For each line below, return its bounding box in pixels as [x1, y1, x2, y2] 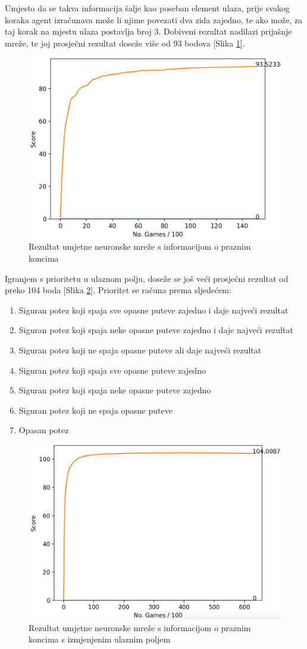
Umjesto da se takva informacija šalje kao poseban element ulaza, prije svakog [5, 2, 290, 14]
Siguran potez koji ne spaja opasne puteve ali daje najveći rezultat [18, 344, 262, 356]
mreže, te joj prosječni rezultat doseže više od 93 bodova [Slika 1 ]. [5, 36, 245, 49]
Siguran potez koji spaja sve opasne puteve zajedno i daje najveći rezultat [18, 303, 289, 316]
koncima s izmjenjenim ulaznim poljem [29, 633, 171, 645]
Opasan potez [18, 424, 69, 436]
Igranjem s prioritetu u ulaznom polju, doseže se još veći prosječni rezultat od [5, 272, 289, 284]
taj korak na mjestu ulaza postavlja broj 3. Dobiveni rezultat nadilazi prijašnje [5, 25, 292, 38]
